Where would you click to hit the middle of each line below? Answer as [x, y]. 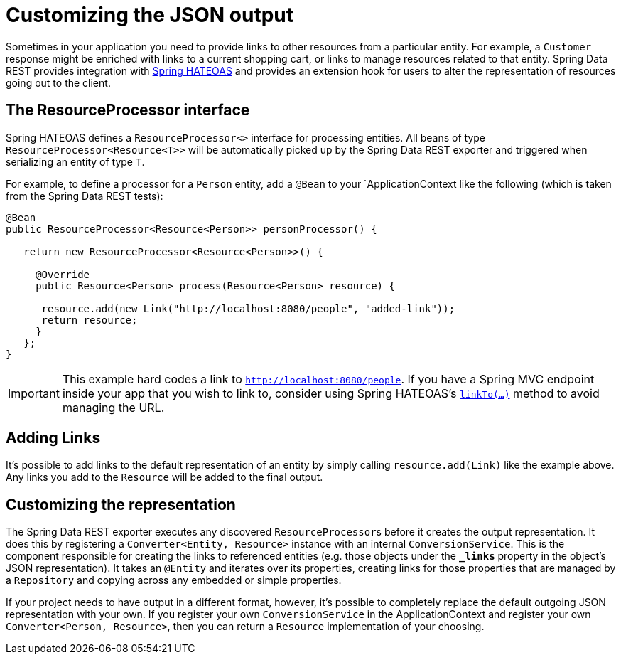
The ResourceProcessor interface [128, 110]
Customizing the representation [121, 504]
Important [34, 393]
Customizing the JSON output [150, 15]
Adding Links [53, 438]
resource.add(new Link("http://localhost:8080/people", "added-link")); [248, 308]
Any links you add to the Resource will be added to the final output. [164, 477]
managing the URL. [113, 407]
